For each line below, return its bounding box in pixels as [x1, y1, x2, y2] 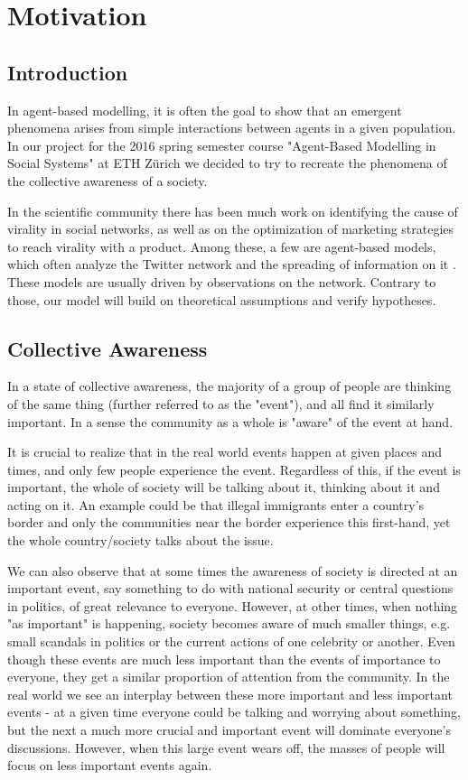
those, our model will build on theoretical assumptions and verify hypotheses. [7, 290, 436, 309]
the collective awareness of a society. [7, 171, 208, 190]
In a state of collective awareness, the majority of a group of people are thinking [7, 376, 452, 395]
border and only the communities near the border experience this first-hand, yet [7, 513, 451, 532]
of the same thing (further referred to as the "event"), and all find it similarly [7, 394, 435, 413]
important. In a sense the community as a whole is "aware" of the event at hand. [7, 412, 454, 431]
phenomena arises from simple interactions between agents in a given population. [7, 118, 456, 137]
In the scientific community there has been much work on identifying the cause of [7, 201, 458, 220]
